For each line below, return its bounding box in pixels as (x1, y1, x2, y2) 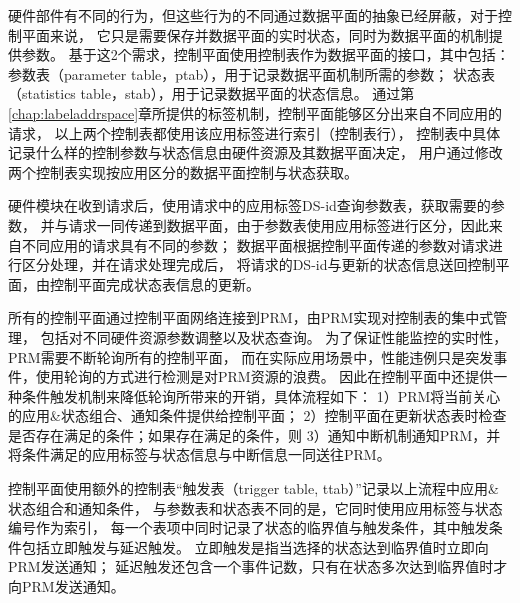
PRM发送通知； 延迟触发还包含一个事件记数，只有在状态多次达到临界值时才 (8, 556, 508, 577)
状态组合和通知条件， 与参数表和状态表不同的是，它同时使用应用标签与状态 (8, 497, 503, 518)
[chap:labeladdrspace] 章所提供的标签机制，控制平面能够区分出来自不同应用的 (8, 102, 503, 123)
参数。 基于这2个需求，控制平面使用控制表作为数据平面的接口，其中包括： (21, 44, 510, 65)
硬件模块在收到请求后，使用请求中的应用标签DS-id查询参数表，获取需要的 (8, 195, 491, 216)
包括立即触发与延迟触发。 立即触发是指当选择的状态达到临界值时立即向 (21, 536, 489, 557)
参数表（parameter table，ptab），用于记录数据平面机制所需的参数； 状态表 (8, 63, 495, 84)
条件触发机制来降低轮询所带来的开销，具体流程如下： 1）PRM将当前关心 (21, 385, 501, 406)
